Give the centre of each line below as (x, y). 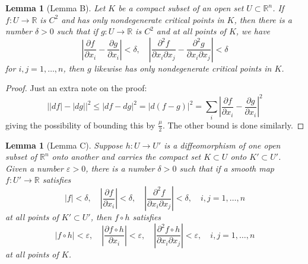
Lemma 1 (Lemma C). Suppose (64, 145)
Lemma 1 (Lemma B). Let (55, 8)
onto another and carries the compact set (126, 157)
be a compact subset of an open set (181, 8)
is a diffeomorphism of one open (222, 145)
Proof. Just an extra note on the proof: (76, 88)
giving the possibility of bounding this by (80, 125)
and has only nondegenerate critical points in (143, 19)
